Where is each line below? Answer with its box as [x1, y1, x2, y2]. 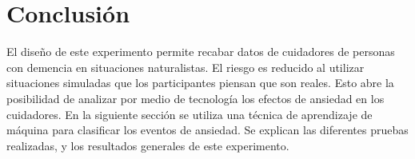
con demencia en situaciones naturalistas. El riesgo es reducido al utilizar [6, 58, 365, 75]
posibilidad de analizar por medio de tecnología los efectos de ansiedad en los [6, 89, 385, 106]
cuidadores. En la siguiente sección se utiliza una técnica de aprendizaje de [6, 105, 373, 122]
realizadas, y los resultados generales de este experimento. [6, 137, 289, 153]
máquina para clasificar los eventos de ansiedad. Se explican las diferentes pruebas [6, 121, 409, 138]
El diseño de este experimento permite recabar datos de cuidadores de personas [6, 43, 395, 60]
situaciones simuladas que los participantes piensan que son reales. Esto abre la [6, 74, 394, 91]
